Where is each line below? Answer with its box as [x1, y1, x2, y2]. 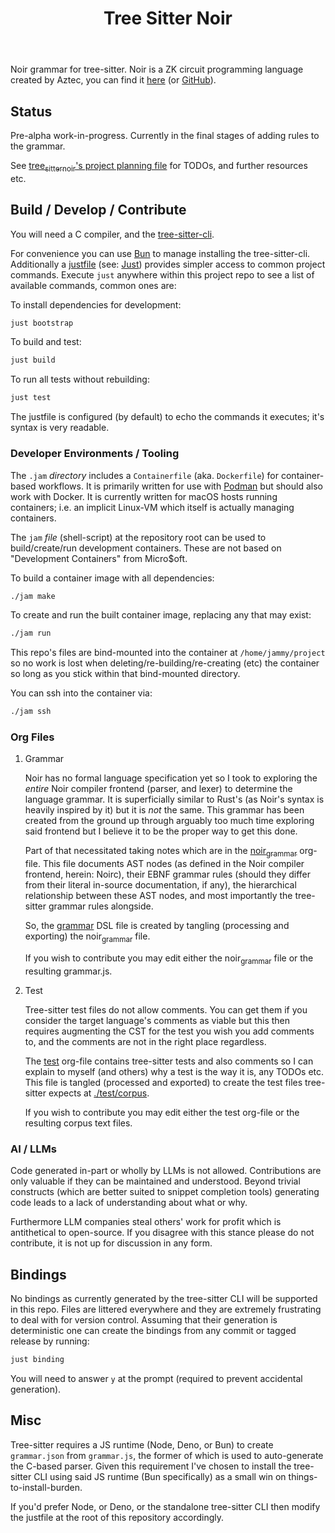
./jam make [10, 591, 56, 601]
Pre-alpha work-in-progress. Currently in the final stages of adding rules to [10, 130, 320, 141]
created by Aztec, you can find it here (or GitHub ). [10, 74, 217, 86]
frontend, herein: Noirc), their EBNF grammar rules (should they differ [24, 868, 312, 881]
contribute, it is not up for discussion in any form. [10, 1237, 213, 1249]
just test [10, 393, 52, 403]
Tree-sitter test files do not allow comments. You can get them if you [24, 1003, 308, 1016]
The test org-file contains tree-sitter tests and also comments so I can [24, 1055, 314, 1067]
